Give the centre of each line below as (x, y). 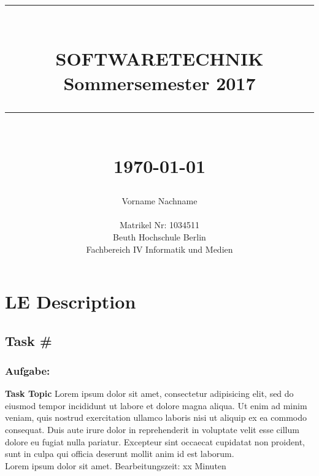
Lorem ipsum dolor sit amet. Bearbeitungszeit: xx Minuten (116, 465)
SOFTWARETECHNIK (159, 59)
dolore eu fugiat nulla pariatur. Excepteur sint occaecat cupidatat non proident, (155, 441)
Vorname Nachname (159, 201)
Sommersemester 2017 (159, 83)
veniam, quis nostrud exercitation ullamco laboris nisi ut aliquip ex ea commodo (156, 417)
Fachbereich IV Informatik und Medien (159, 249)
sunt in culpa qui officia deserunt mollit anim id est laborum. (120, 454)
